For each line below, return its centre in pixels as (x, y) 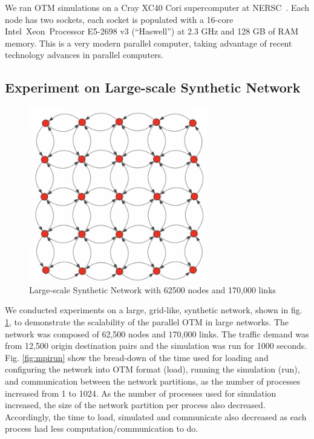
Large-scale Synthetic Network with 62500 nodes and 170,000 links (153, 289)
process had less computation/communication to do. (102, 428)
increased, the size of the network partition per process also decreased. (135, 405)
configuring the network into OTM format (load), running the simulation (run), (152, 369)
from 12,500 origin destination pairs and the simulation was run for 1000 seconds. (156, 346)
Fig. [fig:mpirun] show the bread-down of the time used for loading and (137, 357)
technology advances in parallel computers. (84, 55)
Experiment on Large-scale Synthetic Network (153, 87)
